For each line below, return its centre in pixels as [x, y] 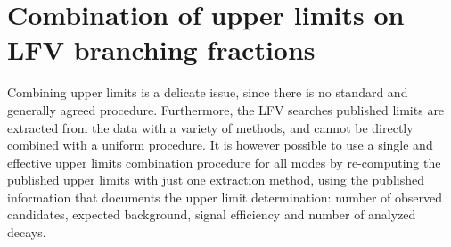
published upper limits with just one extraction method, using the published [216, 180]
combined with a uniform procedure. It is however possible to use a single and [220, 145]
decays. [27, 232]
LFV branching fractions [161, 49]
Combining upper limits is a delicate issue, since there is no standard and [208, 92]
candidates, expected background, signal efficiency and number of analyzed [212, 214]
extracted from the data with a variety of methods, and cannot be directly [210, 127]
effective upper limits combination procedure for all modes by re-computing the [224, 162]
